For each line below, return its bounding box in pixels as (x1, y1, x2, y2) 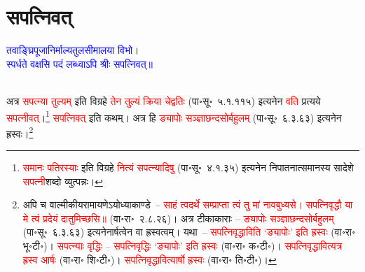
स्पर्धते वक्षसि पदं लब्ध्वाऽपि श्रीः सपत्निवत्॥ (6, 56, 153, 71)
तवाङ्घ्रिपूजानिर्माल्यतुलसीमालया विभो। (6, 43, 139, 57)
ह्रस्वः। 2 (6, 124, 34, 141)
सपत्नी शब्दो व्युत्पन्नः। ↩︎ (22, 173, 103, 188)
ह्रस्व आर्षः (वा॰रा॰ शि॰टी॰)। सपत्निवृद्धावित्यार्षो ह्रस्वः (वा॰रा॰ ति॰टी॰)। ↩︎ (22, 252, 277, 266)
